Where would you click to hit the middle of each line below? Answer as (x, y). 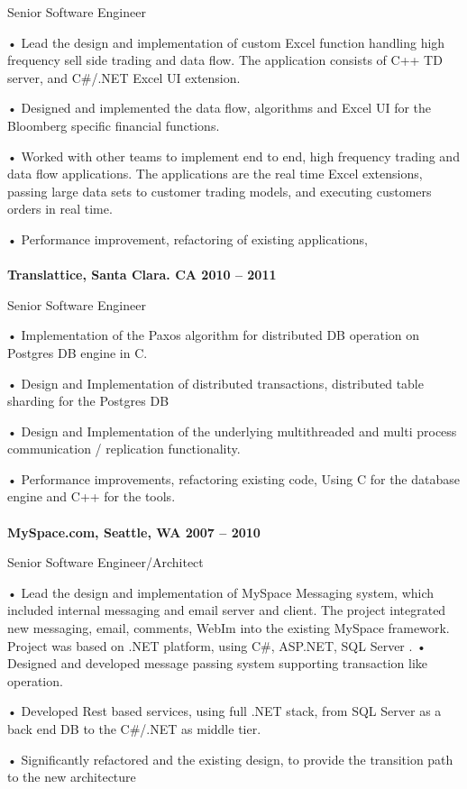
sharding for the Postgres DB (88, 401)
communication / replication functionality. (124, 449)
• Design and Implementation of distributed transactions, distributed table (215, 383)
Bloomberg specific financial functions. (114, 125)
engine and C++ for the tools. (92, 496)
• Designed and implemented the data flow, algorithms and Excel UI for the (220, 108)
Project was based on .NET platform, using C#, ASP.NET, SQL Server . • (217, 645)
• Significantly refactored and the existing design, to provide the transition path (230, 759)
